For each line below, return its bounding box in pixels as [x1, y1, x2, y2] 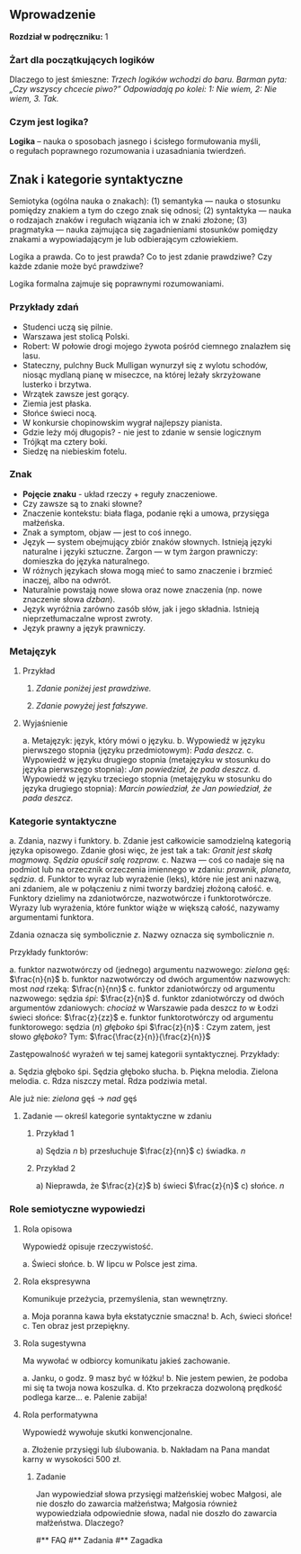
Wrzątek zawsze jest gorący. [22, 388, 129, 399]
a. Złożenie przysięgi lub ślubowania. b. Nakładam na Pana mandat [22, 1444, 270, 1455]
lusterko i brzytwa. [22, 378, 92, 390]
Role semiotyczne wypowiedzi [9, 1203, 146, 1215]
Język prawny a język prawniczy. [22, 622, 146, 633]
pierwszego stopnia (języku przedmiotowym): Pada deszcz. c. [22, 745, 254, 755]
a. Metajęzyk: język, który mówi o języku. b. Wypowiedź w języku [22, 736, 266, 746]
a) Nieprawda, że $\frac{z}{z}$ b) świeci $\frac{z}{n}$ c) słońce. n [35, 1180, 285, 1191]
